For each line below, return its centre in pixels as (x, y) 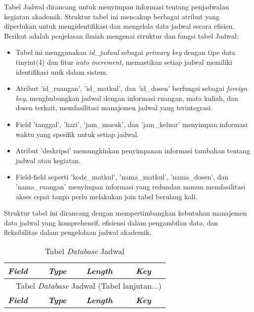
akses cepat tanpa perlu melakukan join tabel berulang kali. (106, 196)
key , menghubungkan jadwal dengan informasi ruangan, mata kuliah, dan (127, 98)
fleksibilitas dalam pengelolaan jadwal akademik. (78, 232)
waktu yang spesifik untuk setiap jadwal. (77, 134)
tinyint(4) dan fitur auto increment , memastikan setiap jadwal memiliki (124, 62)
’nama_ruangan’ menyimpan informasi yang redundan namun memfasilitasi (130, 186)
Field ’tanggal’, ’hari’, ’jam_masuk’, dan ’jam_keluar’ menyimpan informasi (131, 124)
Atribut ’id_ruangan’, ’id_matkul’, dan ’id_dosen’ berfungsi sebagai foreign (131, 88)
